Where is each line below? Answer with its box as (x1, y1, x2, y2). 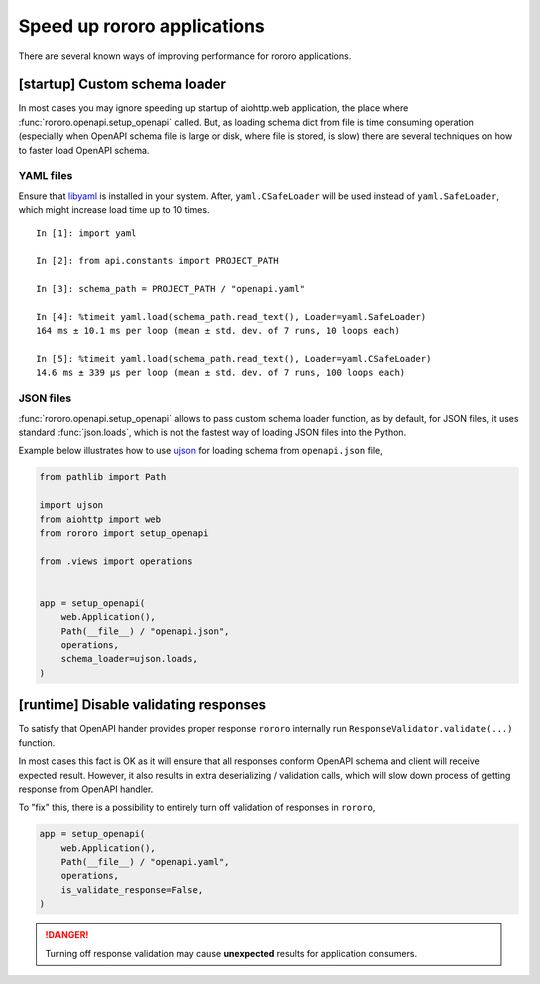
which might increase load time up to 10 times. (18, 204, 210, 216)
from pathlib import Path (39, 471, 167, 483)
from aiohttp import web (39, 513, 162, 525)
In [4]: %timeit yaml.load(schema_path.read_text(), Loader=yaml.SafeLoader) (36, 311, 427, 322)
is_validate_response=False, (60, 884, 204, 895)
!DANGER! (45, 929, 89, 941)
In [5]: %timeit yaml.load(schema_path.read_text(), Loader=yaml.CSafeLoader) (36, 353, 432, 365)
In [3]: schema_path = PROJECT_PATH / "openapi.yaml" (36, 283, 305, 295)
